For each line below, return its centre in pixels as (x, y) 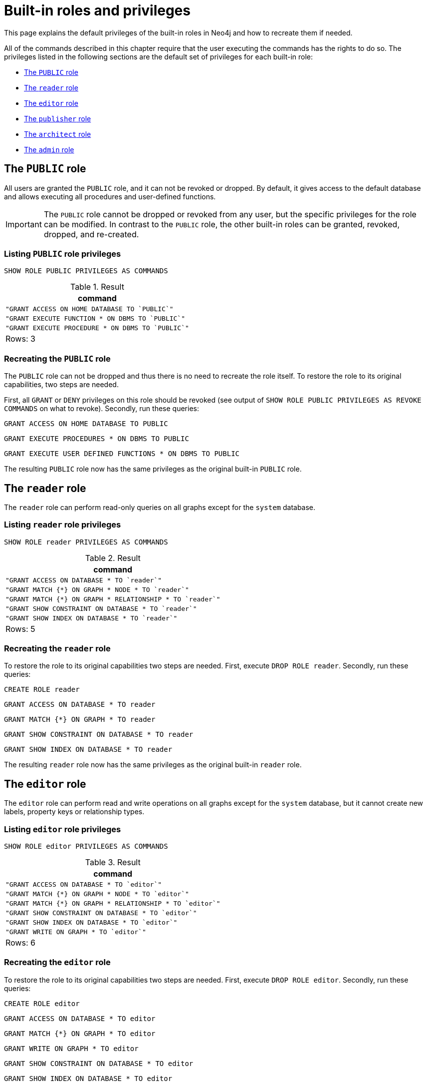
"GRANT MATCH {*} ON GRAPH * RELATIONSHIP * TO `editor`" (113, 904)
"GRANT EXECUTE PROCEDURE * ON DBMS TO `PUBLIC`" (97, 328)
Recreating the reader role (57, 649)
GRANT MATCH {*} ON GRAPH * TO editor (80, 1033)
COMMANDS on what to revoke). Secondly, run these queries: (102, 409)
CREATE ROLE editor (42, 1003)
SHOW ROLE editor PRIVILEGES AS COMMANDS (86, 846)
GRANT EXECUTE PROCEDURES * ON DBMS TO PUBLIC (97, 439)
